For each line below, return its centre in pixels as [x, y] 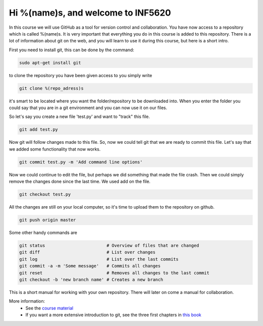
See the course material [49, 308]
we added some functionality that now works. [55, 149]
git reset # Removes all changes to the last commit [114, 273]
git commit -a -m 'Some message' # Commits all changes [90, 266]
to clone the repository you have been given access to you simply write [81, 75]
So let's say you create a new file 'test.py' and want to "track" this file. [79, 116]
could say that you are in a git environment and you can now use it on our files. [88, 108]
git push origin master [48, 220]
